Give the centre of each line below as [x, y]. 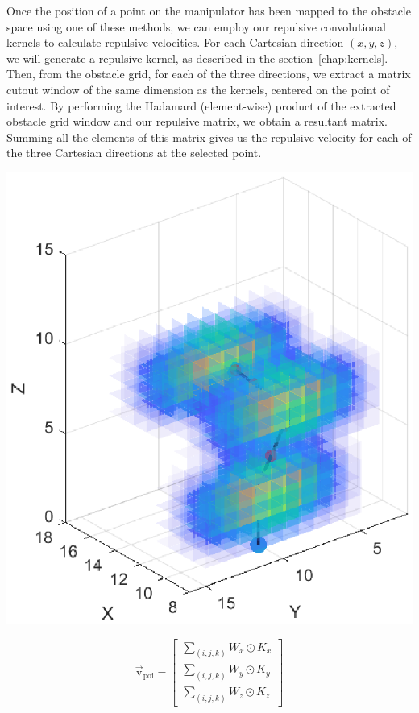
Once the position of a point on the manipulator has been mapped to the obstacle [209, 10]
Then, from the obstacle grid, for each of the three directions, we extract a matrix [209, 74]
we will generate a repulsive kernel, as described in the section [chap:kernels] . [197, 58]
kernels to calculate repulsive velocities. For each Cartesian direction [175, 42]
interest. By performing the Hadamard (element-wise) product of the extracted [201, 105]
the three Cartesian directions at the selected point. [134, 153]
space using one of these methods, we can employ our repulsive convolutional [196, 26]
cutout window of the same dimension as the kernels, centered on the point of [198, 89]
